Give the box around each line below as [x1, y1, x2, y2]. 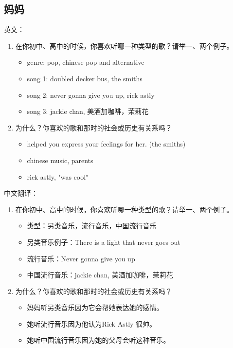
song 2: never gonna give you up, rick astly [27, 90, 155, 100]
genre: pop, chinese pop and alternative [27, 57, 144, 67]
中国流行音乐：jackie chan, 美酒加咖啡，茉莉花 [27, 270, 173, 280]
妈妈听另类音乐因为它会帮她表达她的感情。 [27, 302, 163, 312]
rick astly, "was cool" [27, 171, 89, 182]
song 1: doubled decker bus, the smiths [27, 73, 143, 83]
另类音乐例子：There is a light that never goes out [27, 237, 180, 247]
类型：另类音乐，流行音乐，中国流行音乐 [27, 220, 157, 231]
